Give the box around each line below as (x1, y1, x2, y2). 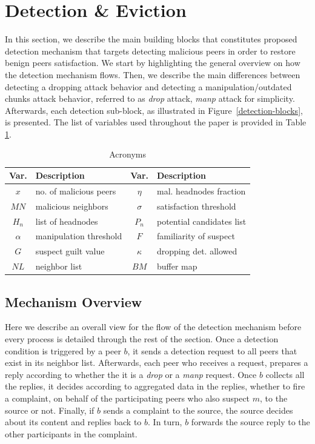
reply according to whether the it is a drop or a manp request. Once (5, 368, 257, 380)
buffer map (157, 260, 197, 273)
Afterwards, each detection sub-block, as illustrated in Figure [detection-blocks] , (5, 104, 303, 116)
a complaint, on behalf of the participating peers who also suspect (5, 391, 250, 404)
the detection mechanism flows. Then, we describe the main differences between (5, 68, 300, 81)
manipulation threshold (35, 230, 122, 242)
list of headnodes (35, 214, 98, 227)
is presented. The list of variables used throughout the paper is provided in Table (5, 116, 307, 128)
